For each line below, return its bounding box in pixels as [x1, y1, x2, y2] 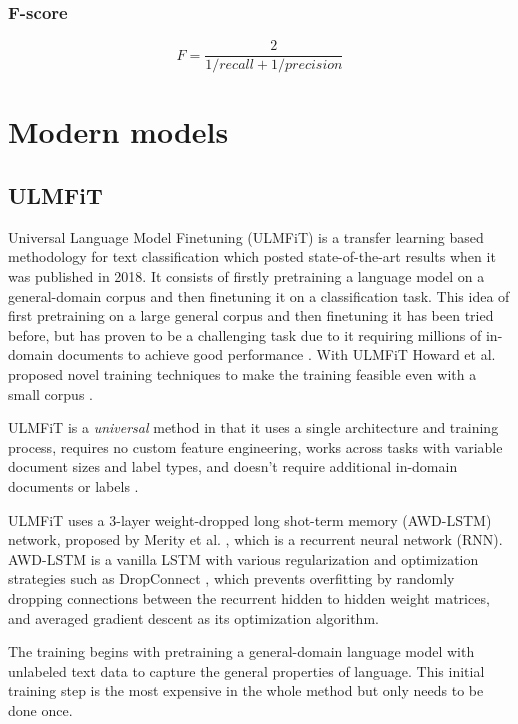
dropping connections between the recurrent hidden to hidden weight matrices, [8, 587, 490, 608]
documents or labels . [8, 475, 139, 496]
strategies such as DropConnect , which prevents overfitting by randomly [8, 568, 455, 589]
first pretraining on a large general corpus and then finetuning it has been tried [8, 305, 494, 326]
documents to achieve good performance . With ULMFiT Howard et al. [57, 344, 496, 365]
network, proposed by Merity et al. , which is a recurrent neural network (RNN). [8, 529, 503, 550]
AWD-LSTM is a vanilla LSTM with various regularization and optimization [8, 548, 479, 569]
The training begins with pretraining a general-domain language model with [8, 641, 475, 662]
